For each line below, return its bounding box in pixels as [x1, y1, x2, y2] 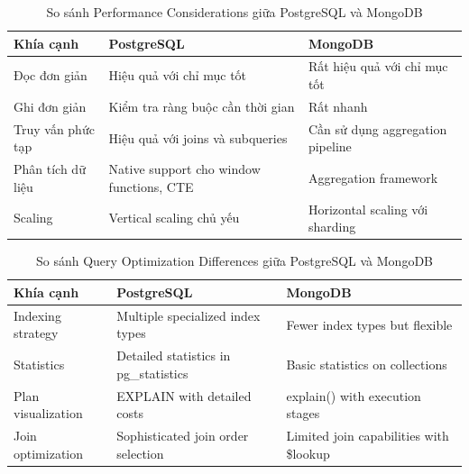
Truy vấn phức [14, 119, 95, 138]
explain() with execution [286, 386, 421, 405]
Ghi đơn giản [14, 96, 87, 115]
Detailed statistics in [116, 346, 231, 365]
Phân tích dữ [14, 160, 86, 178]
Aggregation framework [308, 168, 438, 187]
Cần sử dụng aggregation [308, 119, 447, 138]
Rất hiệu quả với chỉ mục [308, 57, 448, 76]
